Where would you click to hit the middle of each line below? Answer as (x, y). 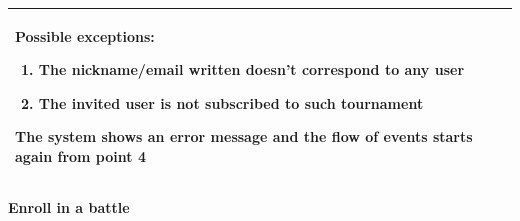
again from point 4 (80, 155)
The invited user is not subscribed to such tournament (231, 102)
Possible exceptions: (85, 35)
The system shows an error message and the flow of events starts (244, 136)
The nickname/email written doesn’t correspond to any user (251, 69)
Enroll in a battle (69, 206)
